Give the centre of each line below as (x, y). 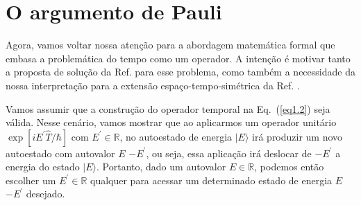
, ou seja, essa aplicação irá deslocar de (229, 153)
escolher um (31, 180)
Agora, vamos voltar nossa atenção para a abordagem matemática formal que (170, 45)
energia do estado (43, 167)
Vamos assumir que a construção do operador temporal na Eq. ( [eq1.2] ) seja (168, 108)
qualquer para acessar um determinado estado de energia (211, 180)
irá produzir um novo (297, 136)
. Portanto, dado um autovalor (161, 167)
